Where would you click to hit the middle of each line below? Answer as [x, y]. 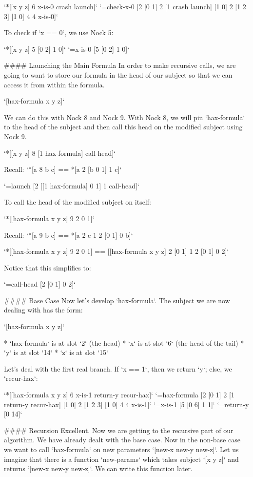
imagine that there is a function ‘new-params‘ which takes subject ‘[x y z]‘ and [121, 459]
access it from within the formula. [54, 84]
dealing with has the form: [43, 310]
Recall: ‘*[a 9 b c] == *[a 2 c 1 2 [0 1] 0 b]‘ [68, 235]
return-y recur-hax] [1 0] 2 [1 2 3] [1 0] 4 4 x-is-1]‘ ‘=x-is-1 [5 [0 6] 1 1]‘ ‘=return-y [126, 404]
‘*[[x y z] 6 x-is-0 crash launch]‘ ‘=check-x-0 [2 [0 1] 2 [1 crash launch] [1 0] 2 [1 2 [125, 6]
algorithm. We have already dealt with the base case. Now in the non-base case [122, 440]
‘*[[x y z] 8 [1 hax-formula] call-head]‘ [60, 153]
